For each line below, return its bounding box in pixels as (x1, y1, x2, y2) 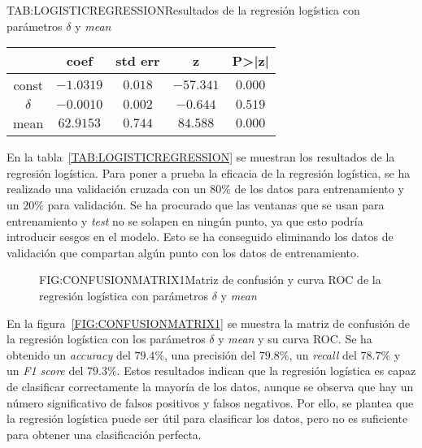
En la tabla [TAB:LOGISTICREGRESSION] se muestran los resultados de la (7, 149, 395, 166)
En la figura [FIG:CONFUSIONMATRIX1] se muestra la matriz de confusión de (7, 314, 410, 331)
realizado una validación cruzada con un (7, 180, 207, 197)
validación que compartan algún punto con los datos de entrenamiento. (7, 243, 359, 261)
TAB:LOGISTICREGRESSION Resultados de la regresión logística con (7, 2, 360, 18)
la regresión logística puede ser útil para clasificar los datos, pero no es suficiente (7, 410, 408, 427)
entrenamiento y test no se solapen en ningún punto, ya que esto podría (7, 212, 363, 229)
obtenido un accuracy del (7, 346, 131, 363)
